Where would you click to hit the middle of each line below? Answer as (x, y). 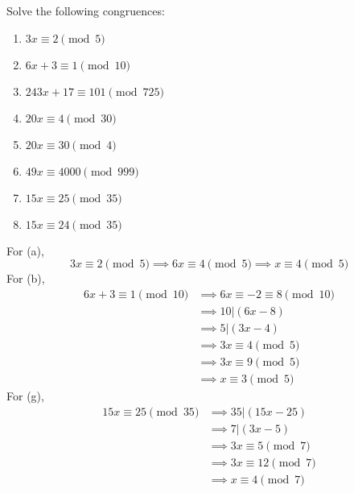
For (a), (25, 250)
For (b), (26, 278)
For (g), (25, 395)
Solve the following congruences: (86, 10)
